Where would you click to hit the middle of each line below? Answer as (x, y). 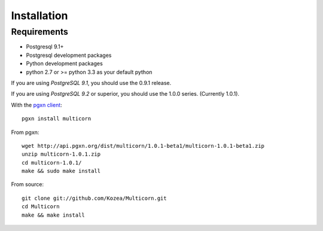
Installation (39, 16)
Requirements (40, 32)
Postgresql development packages (69, 55)
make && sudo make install (61, 171)
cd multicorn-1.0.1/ (52, 162)
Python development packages (64, 63)
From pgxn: (25, 132)
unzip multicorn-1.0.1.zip (61, 154)
